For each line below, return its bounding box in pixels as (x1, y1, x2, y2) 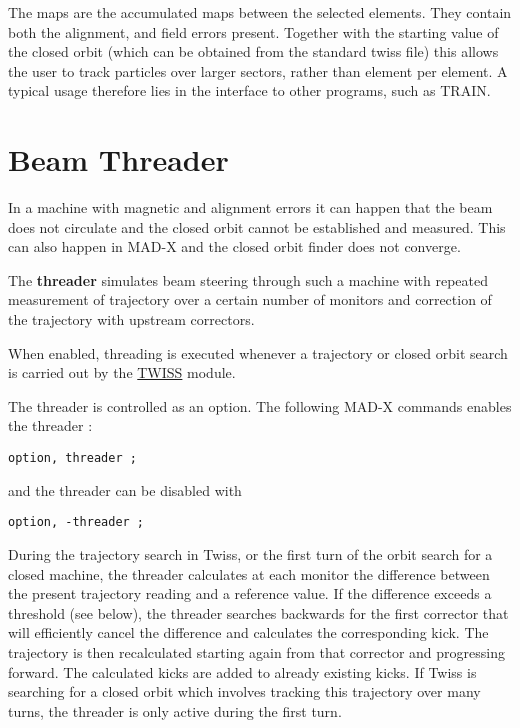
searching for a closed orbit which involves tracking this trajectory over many (8, 681, 481, 702)
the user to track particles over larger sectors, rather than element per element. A (8, 60, 508, 81)
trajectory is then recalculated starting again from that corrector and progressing (8, 641, 505, 662)
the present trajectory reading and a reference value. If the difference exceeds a (8, 583, 492, 604)
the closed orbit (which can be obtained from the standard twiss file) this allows (8, 41, 499, 62)
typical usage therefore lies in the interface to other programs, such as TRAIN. (8, 80, 491, 101)
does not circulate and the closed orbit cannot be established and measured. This (8, 216, 506, 237)
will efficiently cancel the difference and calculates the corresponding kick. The (8, 622, 489, 643)
